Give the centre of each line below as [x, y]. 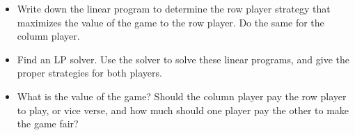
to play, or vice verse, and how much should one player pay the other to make [183, 110]
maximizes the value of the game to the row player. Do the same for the [171, 22]
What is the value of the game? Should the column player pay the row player [182, 96]
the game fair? [48, 124]
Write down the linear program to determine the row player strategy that [174, 8]
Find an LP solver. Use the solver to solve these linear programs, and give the [183, 59]
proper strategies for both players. [89, 73]
